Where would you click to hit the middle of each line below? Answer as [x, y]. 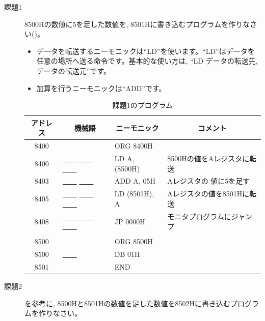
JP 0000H [130, 221]
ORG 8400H [134, 146]
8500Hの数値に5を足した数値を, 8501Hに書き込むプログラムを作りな [137, 24]
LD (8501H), [134, 194]
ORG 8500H [134, 241]
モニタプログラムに [199, 216]
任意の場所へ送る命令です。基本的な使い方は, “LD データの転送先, [147, 61]
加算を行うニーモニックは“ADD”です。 [101, 88]
